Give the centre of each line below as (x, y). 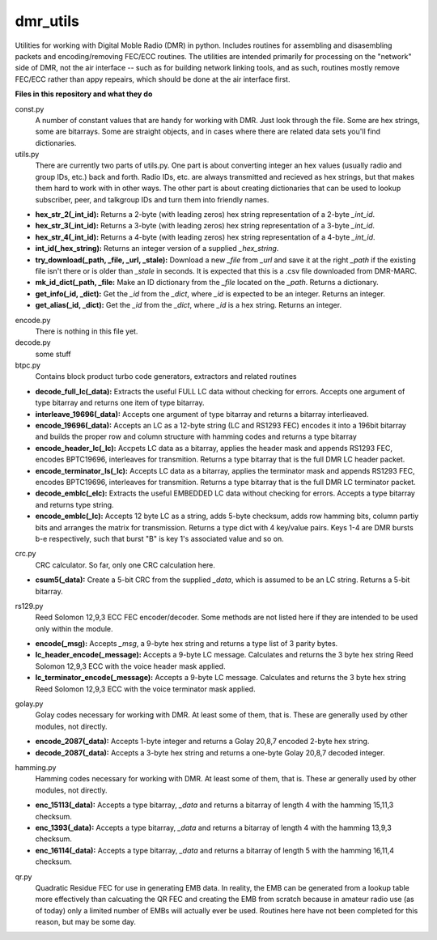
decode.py (33, 342)
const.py (30, 108)
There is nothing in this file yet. (87, 331)
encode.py (33, 320)
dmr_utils (47, 21)
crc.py (25, 554)
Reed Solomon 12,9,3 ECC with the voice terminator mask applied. (145, 689)
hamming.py (36, 767)
